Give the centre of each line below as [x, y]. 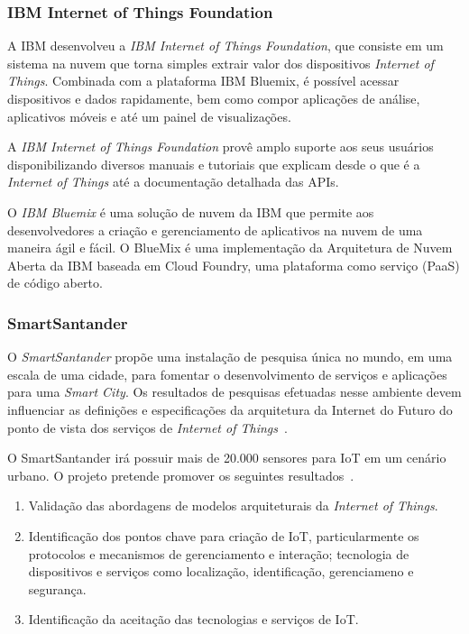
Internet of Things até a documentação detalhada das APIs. [173, 182]
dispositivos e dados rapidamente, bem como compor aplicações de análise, [214, 98]
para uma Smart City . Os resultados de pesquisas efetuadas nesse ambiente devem [234, 392]
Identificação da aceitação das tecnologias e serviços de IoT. [193, 619]
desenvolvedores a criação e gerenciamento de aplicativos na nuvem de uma [215, 230]
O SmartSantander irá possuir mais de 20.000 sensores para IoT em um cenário [227, 458]
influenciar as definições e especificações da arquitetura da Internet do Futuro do [230, 409]
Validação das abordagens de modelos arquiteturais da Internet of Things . [233, 505]
